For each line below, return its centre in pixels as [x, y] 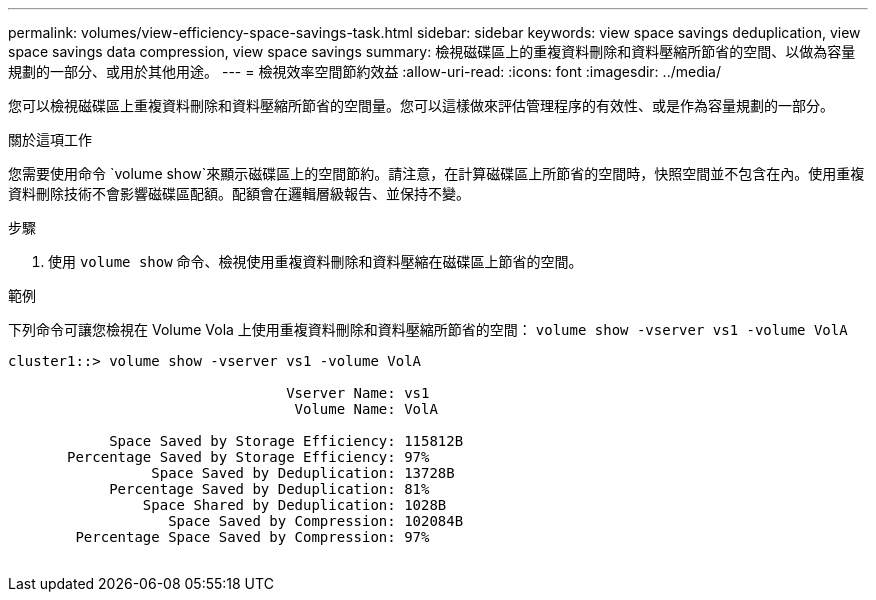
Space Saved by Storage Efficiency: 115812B [286, 441]
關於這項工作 [50, 139]
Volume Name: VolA [366, 409]
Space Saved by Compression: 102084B [316, 521]
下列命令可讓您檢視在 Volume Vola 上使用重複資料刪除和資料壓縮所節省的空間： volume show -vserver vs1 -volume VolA [428, 329]
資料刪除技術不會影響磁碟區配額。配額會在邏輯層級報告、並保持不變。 [239, 193]
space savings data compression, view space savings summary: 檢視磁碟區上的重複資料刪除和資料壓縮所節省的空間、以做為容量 [432, 51]
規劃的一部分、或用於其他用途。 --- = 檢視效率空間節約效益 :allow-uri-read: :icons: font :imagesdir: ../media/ [365, 71]
